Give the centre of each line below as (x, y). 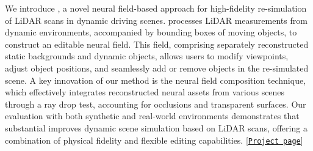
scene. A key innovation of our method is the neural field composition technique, (156, 80)
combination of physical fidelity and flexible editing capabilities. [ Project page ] (154, 140)
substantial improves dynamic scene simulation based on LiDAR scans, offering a (156, 127)
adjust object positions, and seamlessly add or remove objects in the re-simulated (157, 68)
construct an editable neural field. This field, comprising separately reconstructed (157, 44)
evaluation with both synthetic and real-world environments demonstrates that (152, 116)
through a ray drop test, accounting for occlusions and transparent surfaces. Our (156, 104)
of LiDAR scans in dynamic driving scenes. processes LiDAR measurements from (156, 20)
